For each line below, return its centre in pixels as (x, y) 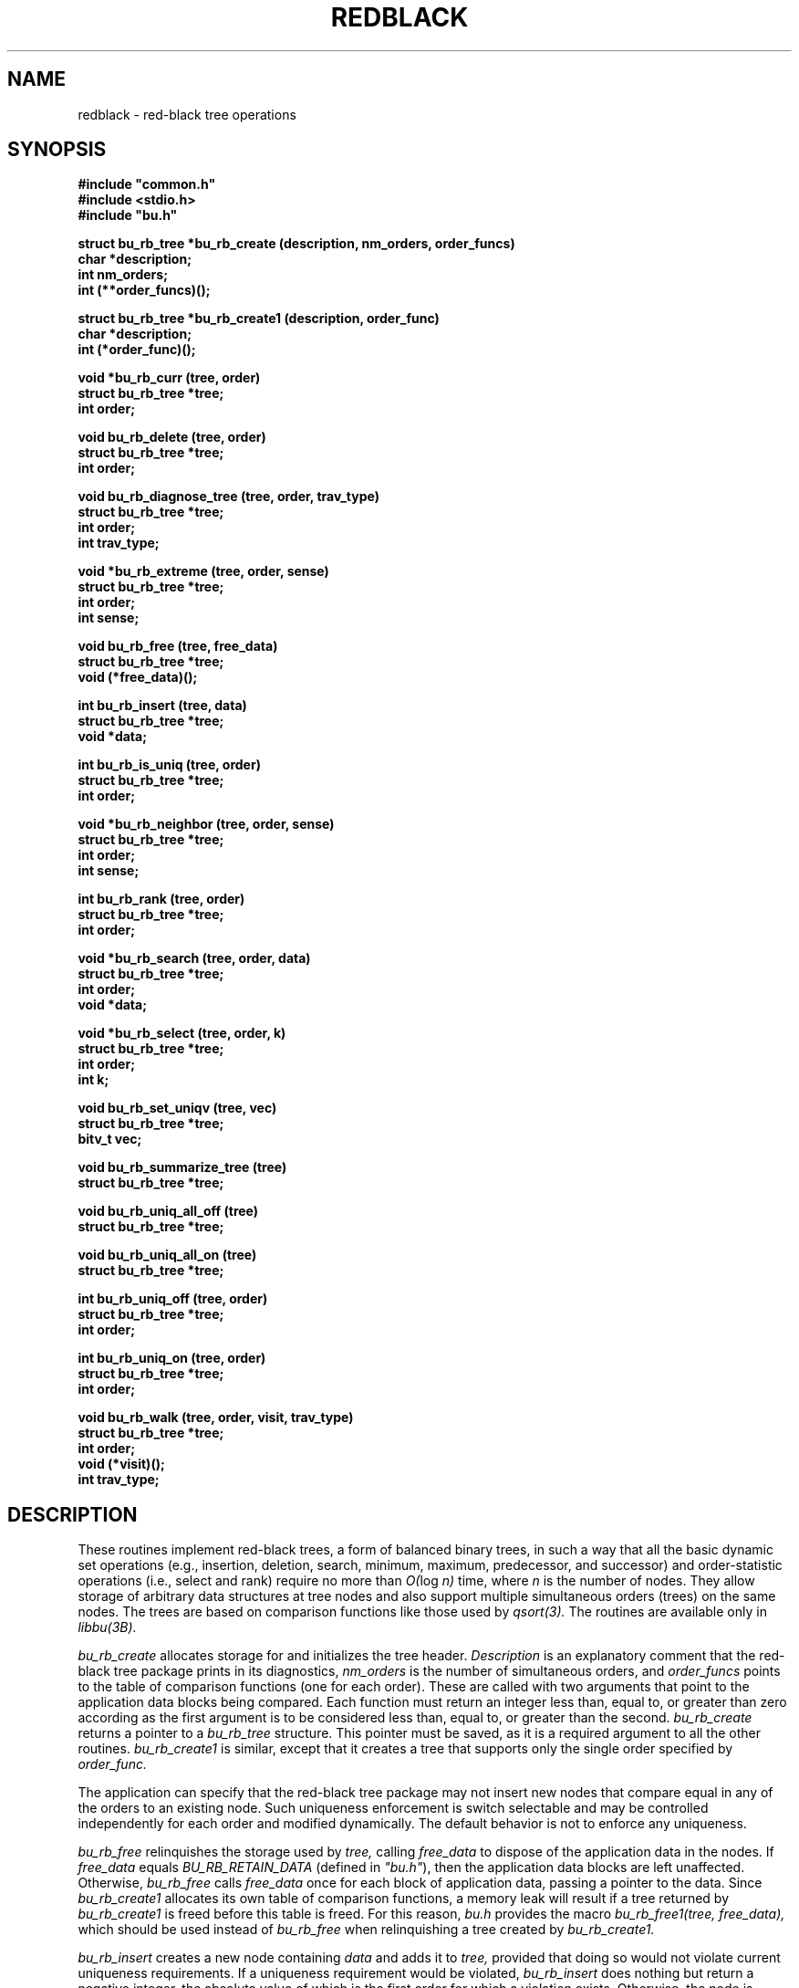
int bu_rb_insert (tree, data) (162, 706)
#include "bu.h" (128, 215)
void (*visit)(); (121, 1464)
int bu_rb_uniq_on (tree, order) (172, 1358)
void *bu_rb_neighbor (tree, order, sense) (206, 824)
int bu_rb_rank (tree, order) (161, 899)
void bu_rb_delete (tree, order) (172, 437)
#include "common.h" (147, 184)
